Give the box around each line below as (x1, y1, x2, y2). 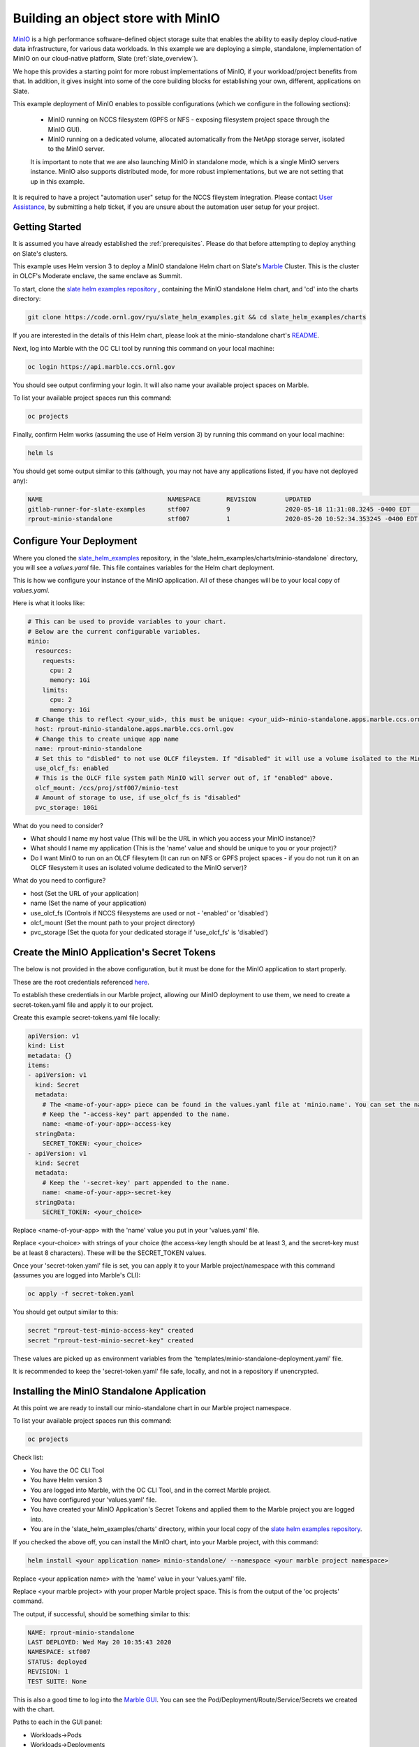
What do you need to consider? (13, 821, 104, 829)
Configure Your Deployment (13, 535, 138, 547)
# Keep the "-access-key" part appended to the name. (42, 1110, 230, 1118)
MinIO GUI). (47, 125, 82, 133)
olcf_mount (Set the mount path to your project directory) (30, 919, 196, 927)
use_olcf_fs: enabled (35, 764, 110, 772)
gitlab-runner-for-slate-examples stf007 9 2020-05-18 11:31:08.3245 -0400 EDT (27, 505, 411, 513)
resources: (35, 647, 73, 655)
